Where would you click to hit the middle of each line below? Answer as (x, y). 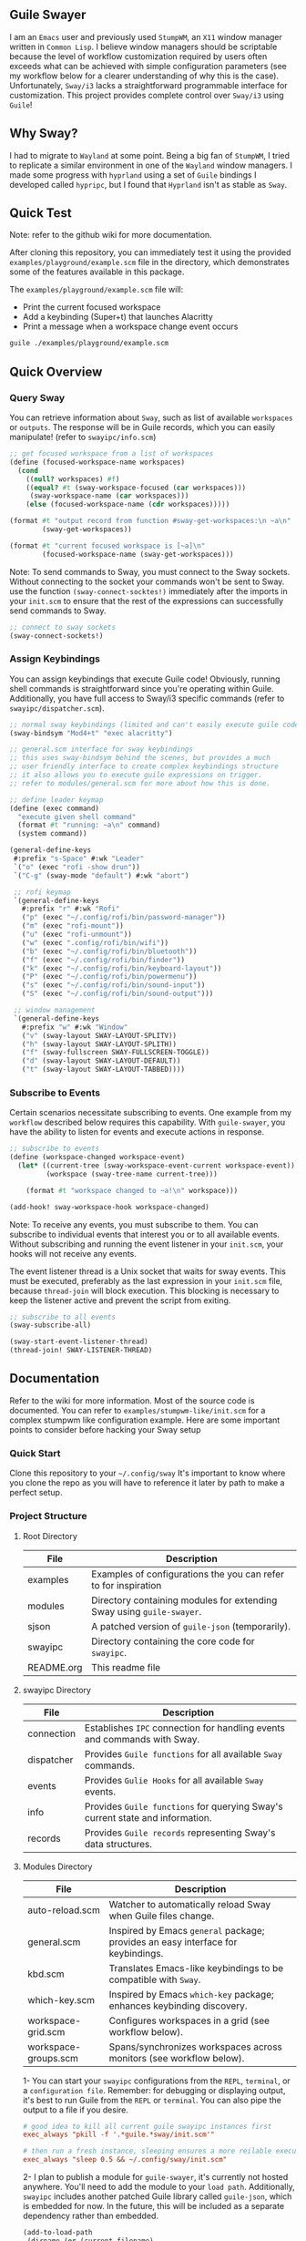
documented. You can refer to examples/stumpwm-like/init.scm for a (138, 1410)
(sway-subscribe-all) (51, 1325)
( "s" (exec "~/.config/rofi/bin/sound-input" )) (113, 985)
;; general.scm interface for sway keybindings (102, 750)
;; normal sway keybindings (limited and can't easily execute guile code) (156, 725)
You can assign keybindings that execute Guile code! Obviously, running (145, 679)
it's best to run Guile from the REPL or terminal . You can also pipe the (152, 2100)
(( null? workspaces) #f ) (73, 479)
